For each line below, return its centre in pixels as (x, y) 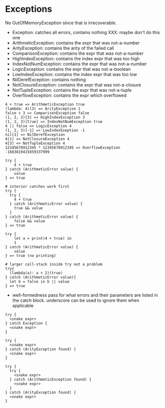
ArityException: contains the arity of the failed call (63, 48)
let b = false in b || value (40, 282)
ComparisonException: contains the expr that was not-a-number (78, 53)
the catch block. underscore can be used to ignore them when (76, 300)
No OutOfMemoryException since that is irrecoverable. (61, 23)
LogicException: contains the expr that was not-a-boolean (71, 69)
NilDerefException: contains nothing (49, 80)
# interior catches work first (37, 186)
